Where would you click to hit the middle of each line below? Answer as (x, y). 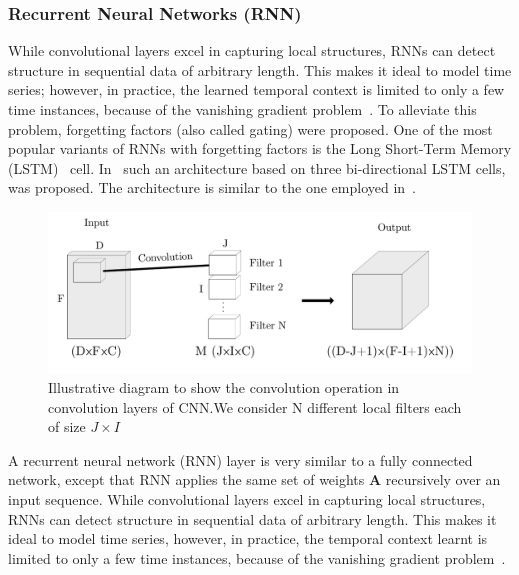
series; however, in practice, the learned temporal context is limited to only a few (256, 89)
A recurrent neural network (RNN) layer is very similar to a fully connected (240, 459)
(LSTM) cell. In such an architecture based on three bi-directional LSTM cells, (257, 167)
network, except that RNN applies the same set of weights (186, 479)
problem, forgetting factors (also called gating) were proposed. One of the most (250, 128)
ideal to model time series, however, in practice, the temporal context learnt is (248, 538)
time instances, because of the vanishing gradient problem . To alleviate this (242, 109)
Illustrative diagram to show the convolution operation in (224, 387)
